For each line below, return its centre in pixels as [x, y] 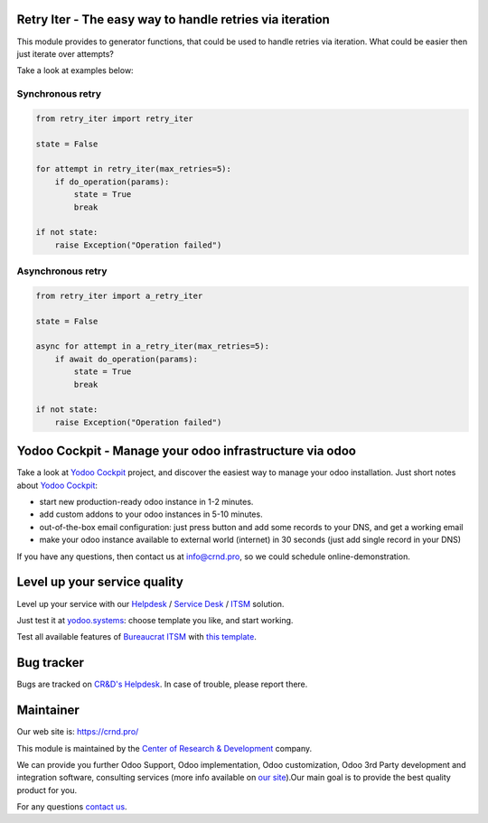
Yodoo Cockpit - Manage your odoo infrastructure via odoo [187, 451]
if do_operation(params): [112, 182]
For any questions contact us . [72, 807]
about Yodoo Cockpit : [57, 485]
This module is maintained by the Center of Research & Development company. [164, 748]
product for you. [47, 790]
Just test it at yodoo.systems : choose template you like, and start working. [155, 620]
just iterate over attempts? [66, 53]
